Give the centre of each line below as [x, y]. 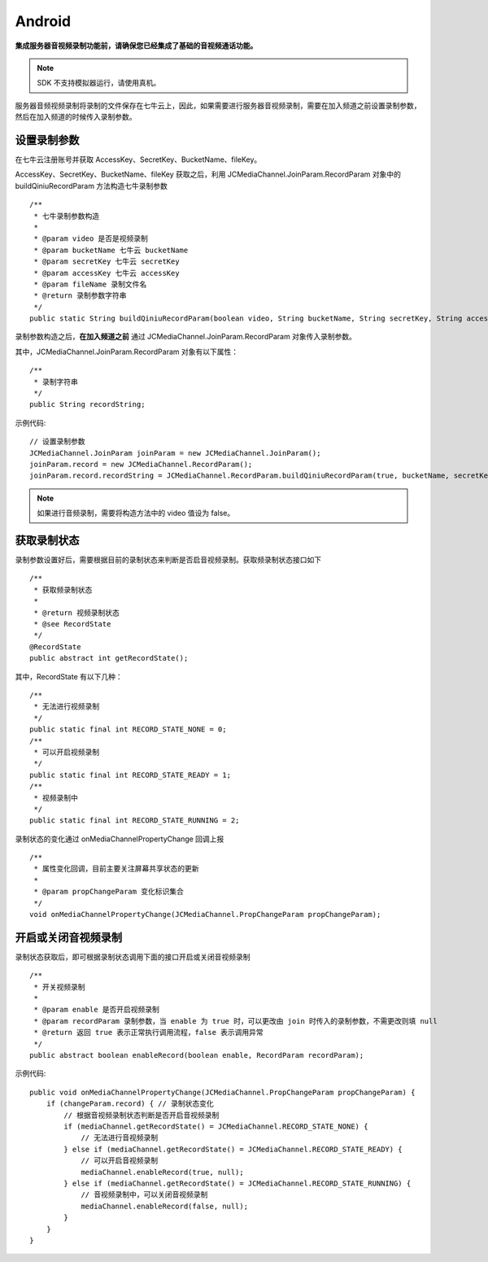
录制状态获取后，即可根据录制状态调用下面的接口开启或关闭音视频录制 [133, 957]
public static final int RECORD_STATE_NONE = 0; [128, 729]
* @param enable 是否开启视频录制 [97, 1010]
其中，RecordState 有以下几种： [69, 676]
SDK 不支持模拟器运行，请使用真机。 [99, 83]
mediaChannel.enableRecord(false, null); [164, 1206]
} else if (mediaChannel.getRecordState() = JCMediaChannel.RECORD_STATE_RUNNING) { [237, 1183]
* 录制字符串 [56, 382]
